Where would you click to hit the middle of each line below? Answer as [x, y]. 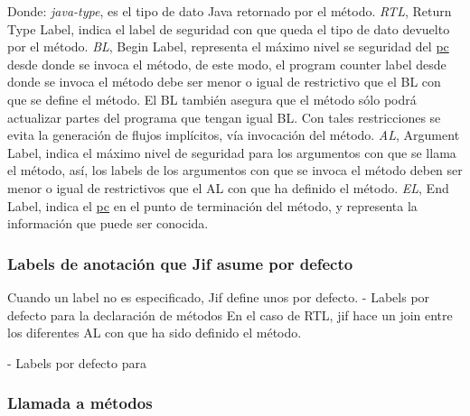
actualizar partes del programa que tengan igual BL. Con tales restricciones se [224, 117]
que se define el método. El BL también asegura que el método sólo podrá [212, 99]
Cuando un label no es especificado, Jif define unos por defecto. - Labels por [219, 296]
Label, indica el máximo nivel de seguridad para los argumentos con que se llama [232, 152]
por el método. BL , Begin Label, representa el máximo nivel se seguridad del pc [228, 46]
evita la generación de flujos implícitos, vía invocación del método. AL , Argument [234, 135]
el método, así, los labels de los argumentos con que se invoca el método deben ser [235, 170]
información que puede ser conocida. [108, 223]
